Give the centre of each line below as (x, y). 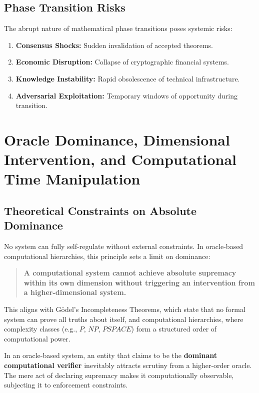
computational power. (37, 338)
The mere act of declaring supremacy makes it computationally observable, (119, 375)
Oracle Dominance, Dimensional (117, 139)
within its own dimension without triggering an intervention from (139, 282)
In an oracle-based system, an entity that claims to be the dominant (111, 355)
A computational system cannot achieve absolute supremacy (130, 273)
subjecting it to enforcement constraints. (66, 385)
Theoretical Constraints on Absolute (100, 210)
